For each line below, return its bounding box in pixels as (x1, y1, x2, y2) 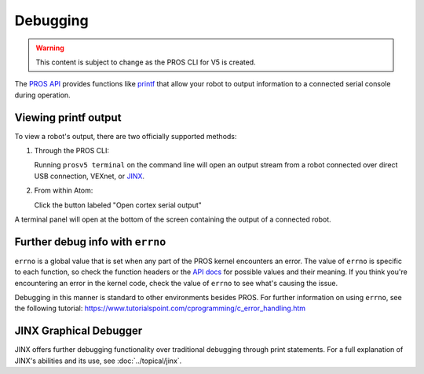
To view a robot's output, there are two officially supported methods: (14, 131, 237, 141)
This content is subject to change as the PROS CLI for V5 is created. (35, 57, 256, 67)
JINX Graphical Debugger (14, 324, 143, 338)
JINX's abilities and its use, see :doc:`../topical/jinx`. (14, 356, 182, 365)
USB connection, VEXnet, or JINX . (34, 171, 145, 181)
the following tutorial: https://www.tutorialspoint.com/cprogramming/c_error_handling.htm (14, 303, 306, 313)
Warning (35, 43, 64, 53)
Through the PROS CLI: (34, 146, 110, 156)
